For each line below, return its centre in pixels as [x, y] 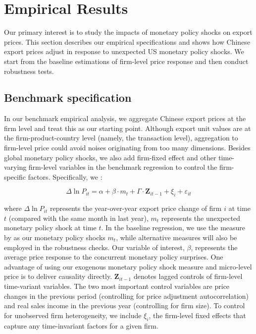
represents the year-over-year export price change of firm [136, 208]
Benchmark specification [68, 98]
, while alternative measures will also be [177, 237]
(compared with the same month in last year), [78, 218]
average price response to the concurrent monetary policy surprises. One [114, 257]
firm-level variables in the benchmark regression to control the [123, 167]
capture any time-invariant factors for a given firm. [81, 325]
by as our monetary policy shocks [55, 237]
